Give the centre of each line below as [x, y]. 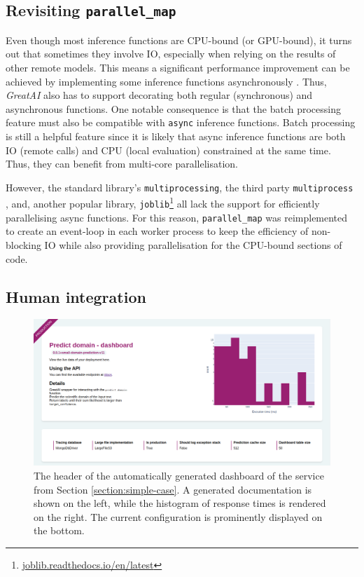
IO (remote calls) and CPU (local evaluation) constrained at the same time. [168, 150]
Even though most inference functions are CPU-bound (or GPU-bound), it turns [179, 40]
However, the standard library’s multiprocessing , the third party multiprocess [180, 187]
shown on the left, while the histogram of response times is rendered [180, 503]
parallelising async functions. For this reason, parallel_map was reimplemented [177, 217]
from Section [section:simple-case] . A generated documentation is [173, 489]
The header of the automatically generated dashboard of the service [179, 476]
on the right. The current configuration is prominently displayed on [178, 516]
